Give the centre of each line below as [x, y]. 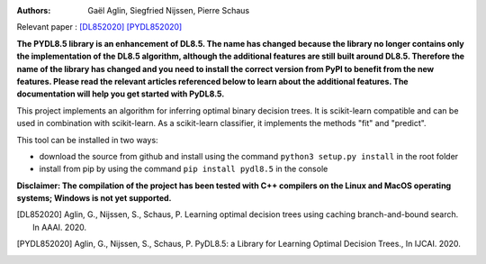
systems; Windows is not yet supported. [94, 198]
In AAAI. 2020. [60, 227]
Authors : [34, 10]
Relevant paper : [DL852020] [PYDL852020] [99, 27]
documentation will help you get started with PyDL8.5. [121, 94]
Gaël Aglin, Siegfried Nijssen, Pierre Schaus [169, 10]
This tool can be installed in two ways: [87, 140]
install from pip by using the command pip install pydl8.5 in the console [184, 169]
